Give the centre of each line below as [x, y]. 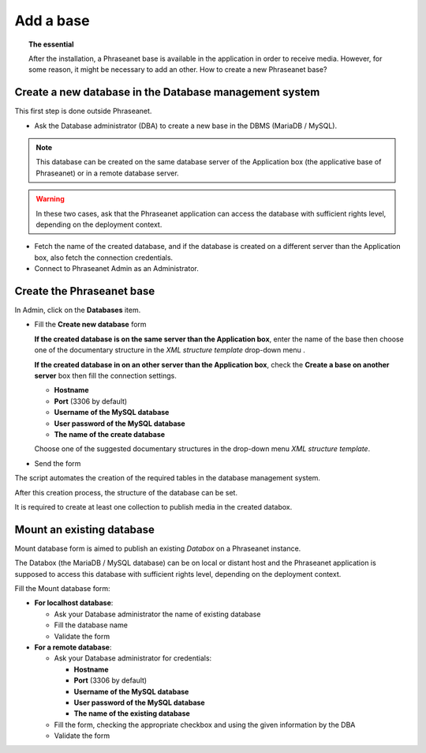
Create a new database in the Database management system [167, 92]
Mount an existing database [85, 529]
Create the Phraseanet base [85, 291]
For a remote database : [73, 647]
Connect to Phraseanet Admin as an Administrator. [116, 269]
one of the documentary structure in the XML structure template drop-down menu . [170, 350]
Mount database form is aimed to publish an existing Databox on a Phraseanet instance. [158, 548]
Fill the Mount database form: [62, 588]
